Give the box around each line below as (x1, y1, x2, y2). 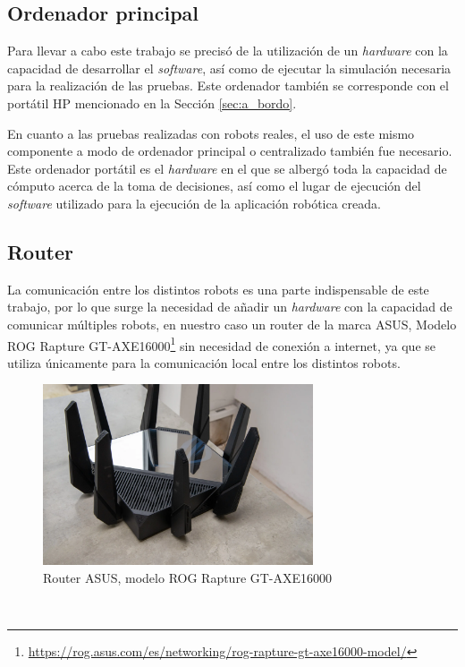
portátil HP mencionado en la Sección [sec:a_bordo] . (7, 93, 297, 112)
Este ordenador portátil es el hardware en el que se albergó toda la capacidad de (7, 158, 447, 177)
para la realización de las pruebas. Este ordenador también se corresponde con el (7, 76, 449, 95)
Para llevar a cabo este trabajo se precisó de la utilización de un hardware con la (7, 41, 448, 60)
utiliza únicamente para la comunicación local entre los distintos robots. (7, 353, 401, 372)
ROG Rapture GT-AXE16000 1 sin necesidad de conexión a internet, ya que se (7, 333, 436, 355)
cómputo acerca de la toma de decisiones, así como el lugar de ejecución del (7, 176, 421, 195)
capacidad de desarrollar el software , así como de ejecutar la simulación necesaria (7, 58, 452, 77)
